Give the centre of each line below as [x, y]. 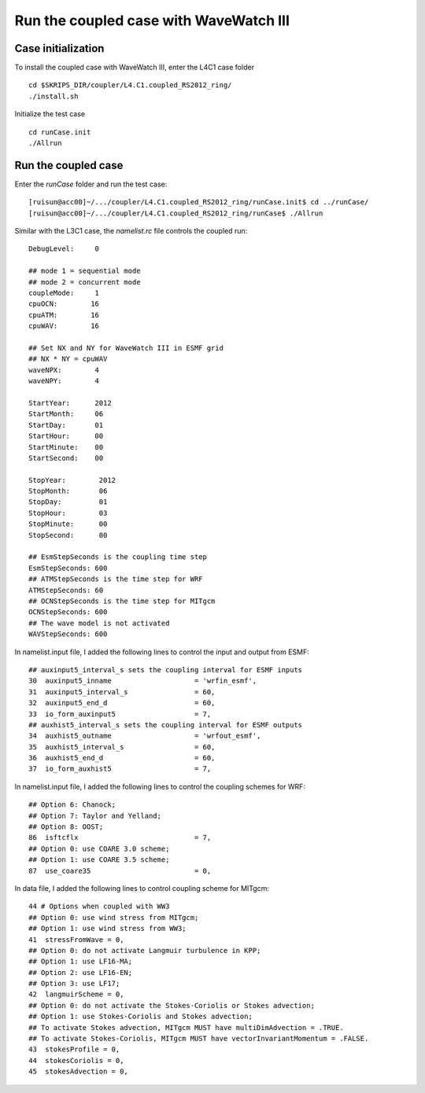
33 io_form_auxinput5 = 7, [120, 714]
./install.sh [54, 96]
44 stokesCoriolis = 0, [76, 1060]
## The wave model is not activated [99, 623]
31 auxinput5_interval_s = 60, [122, 692]
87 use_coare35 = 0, [120, 870]
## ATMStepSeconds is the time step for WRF [116, 579]
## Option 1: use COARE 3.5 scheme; [99, 860]
